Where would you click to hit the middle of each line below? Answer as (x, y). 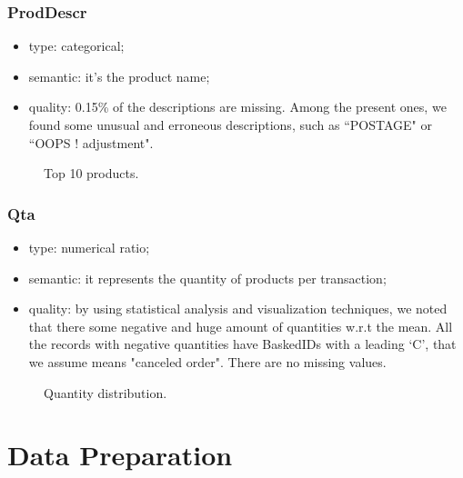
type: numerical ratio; (89, 247)
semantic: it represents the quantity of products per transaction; (207, 278)
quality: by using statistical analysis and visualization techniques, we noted (238, 309)
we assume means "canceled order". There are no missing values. (207, 361)
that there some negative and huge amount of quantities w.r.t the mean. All (241, 326)
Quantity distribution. (106, 392)
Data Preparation (120, 455)
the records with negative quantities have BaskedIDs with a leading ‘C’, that (242, 344)
